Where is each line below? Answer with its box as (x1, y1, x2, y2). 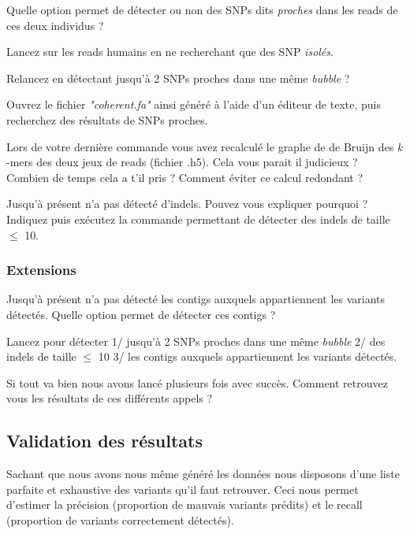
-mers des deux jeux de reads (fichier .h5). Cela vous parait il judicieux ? (6, 154, 358, 170)
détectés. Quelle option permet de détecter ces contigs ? (6, 306, 276, 322)
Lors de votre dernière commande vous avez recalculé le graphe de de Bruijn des (6, 138, 394, 154)
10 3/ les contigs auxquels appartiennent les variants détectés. (98, 348, 397, 365)
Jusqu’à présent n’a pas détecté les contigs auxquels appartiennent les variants (6, 291, 386, 307)
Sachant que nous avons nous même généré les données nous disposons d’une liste (6, 465, 400, 482)
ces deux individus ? (6, 17, 104, 33)
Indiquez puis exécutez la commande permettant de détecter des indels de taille (6, 210, 390, 227)
